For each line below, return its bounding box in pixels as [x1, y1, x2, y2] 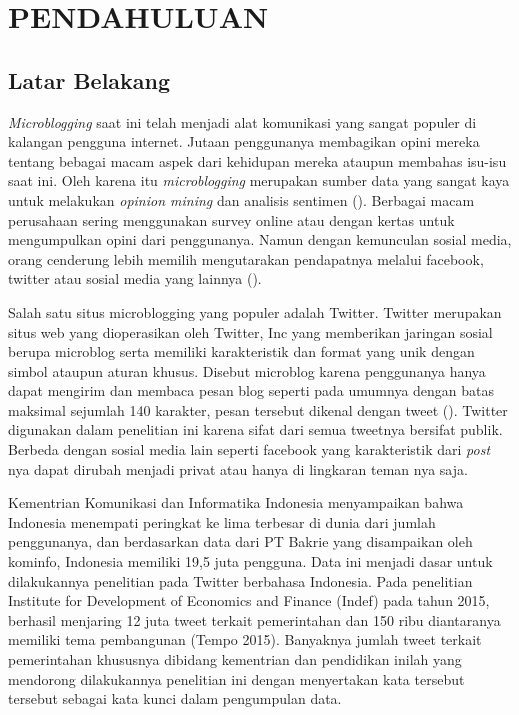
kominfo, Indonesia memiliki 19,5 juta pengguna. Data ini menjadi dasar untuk [8, 551, 493, 572]
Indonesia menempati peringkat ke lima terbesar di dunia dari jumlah [8, 511, 436, 532]
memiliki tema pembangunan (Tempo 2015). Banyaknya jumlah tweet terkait [8, 629, 482, 650]
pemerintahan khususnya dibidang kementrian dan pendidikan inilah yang [8, 649, 462, 670]
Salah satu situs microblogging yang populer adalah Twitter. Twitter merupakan [8, 301, 502, 322]
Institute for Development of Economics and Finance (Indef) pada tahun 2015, [8, 590, 490, 611]
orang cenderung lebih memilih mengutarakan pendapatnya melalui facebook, [8, 248, 484, 269]
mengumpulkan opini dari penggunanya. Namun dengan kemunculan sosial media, [8, 229, 512, 250]
